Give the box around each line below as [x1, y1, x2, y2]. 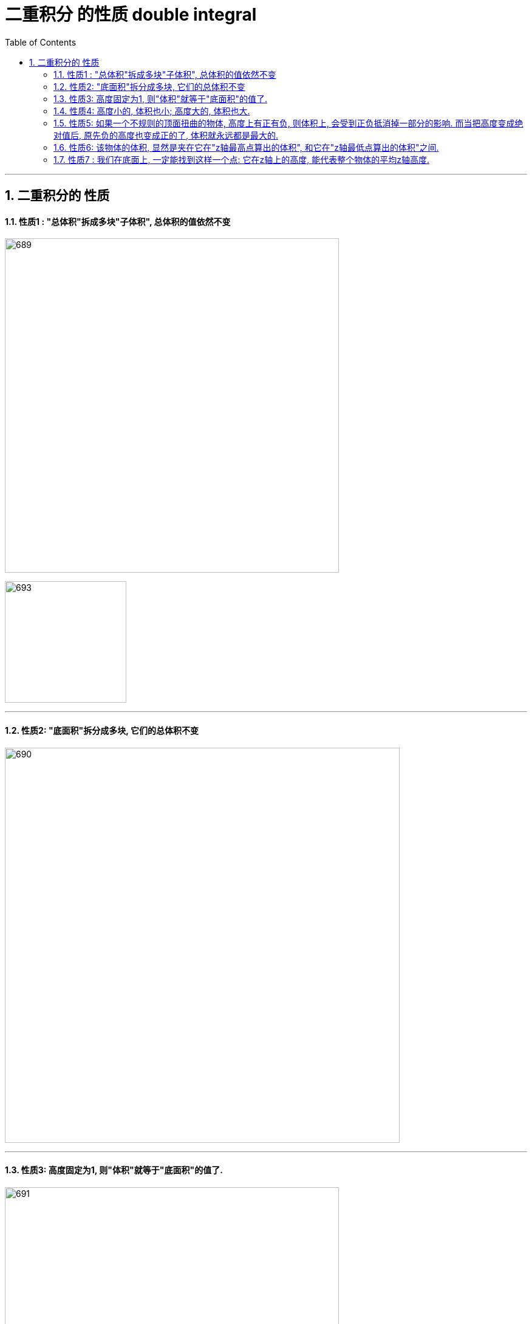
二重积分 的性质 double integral [5, 4, 257, 25]
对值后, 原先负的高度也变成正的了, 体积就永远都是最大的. [53, 129, 278, 140]
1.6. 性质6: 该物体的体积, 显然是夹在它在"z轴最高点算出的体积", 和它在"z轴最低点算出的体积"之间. [53, 142, 439, 153]
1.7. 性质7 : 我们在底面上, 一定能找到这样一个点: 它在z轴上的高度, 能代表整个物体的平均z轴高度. [53, 154, 429, 165]
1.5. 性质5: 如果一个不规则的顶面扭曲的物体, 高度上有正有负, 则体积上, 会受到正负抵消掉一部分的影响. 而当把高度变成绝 [53, 117, 523, 128]
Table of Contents [5, 36, 77, 47]
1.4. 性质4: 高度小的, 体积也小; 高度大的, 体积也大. [53, 105, 250, 116]
